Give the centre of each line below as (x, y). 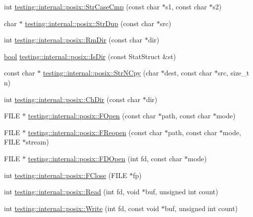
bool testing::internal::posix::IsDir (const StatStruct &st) (90, 56)
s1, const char (186, 6)
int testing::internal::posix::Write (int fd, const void (82, 208)
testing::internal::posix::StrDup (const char (89, 23)
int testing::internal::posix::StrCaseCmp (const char (82, 6)
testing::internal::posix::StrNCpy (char (101, 73)
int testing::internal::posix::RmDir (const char (73, 40)
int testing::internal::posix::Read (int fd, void (72, 192)
